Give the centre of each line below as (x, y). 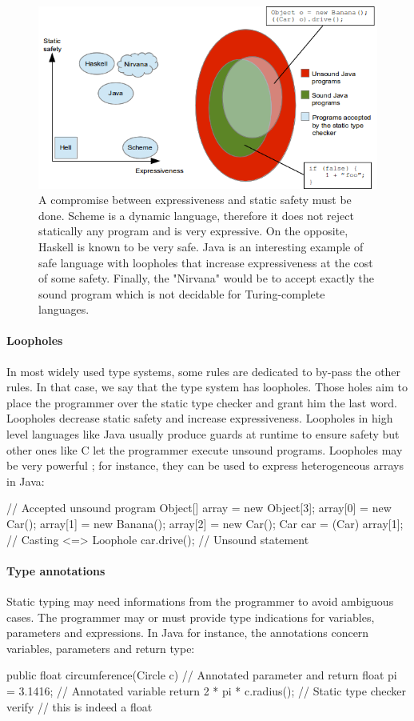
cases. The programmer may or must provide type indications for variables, (191, 617)
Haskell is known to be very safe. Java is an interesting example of (201, 246)
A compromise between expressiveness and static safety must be (195, 200)
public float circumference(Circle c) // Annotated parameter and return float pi (202, 675)
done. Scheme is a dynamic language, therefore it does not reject (196, 215)
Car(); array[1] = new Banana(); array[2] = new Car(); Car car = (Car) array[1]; (205, 524)
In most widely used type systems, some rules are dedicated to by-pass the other (204, 371)
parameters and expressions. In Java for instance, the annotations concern (188, 633)
